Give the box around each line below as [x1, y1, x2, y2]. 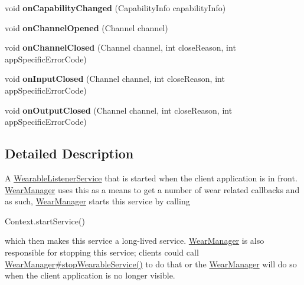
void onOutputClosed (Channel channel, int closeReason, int [5, 104, 233, 116]
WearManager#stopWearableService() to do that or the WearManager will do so [5, 257, 297, 270]
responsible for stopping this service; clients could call [5, 246, 199, 258]
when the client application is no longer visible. [5, 269, 175, 281]
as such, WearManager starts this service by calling [5, 195, 190, 207]
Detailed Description [5, 144, 134, 163]
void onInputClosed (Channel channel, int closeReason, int [5, 72, 225, 85]
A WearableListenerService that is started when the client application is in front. [5, 171, 298, 184]
